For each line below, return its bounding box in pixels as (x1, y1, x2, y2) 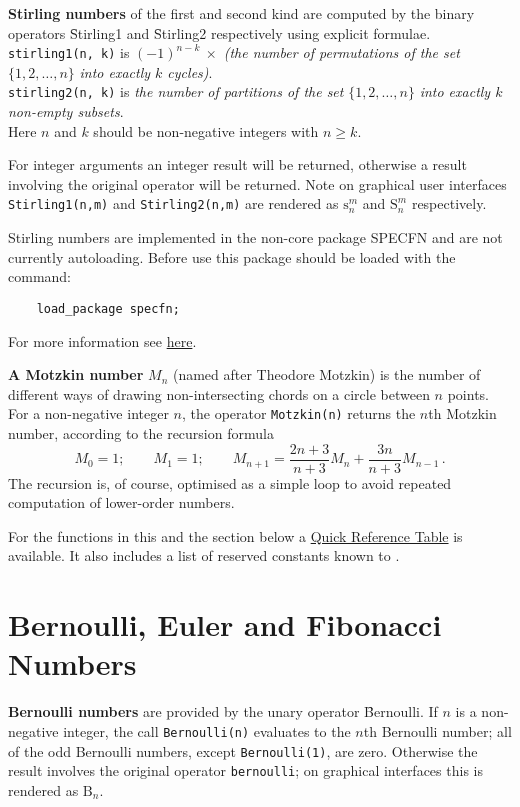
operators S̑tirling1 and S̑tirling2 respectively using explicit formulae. (8, 22, 431, 43)
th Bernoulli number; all (363, 720, 512, 741)
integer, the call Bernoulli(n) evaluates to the (63, 720, 351, 741)
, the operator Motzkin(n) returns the (181, 403, 416, 424)
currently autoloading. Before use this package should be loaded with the (8, 246, 456, 267)
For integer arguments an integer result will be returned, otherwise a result (8, 154, 467, 175)
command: (8, 266, 71, 287)
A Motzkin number (8, 364, 144, 385)
